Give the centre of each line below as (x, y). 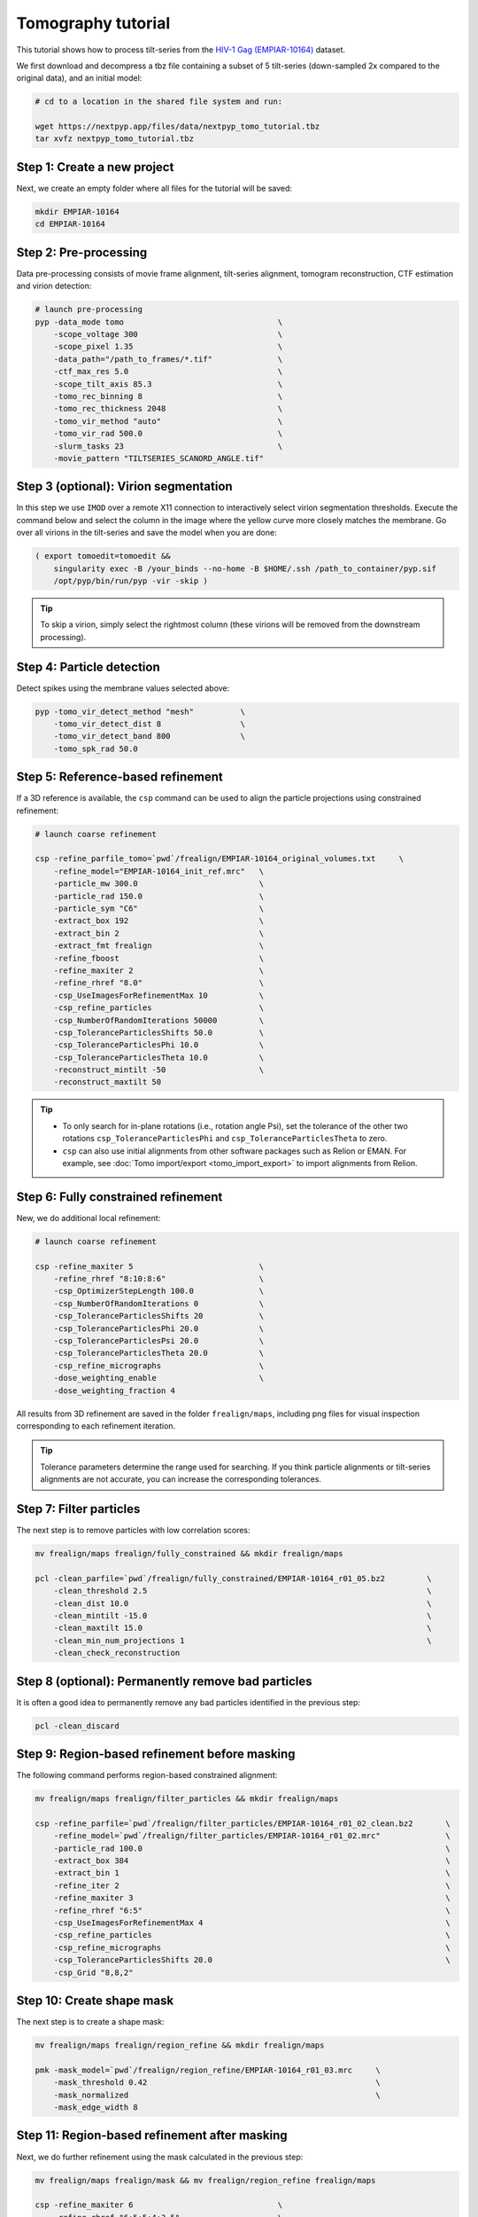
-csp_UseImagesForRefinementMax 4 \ (252, 1923)
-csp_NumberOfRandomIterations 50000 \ (159, 1020)
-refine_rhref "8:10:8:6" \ (159, 1279)
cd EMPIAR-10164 (70, 224)
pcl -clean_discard (77, 1726)
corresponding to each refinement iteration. (96, 1426)
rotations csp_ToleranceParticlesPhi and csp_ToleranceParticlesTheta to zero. (225, 1139)
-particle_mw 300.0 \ (159, 884)
